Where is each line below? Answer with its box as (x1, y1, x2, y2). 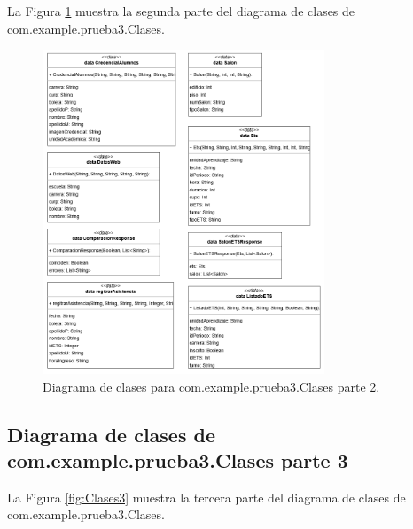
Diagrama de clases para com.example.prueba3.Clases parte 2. (43, 377, 380, 395)
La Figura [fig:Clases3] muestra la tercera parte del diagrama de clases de (7, 487, 406, 506)
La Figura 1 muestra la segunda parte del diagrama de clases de (7, 2, 355, 19)
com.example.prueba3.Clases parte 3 (7, 447, 348, 474)
